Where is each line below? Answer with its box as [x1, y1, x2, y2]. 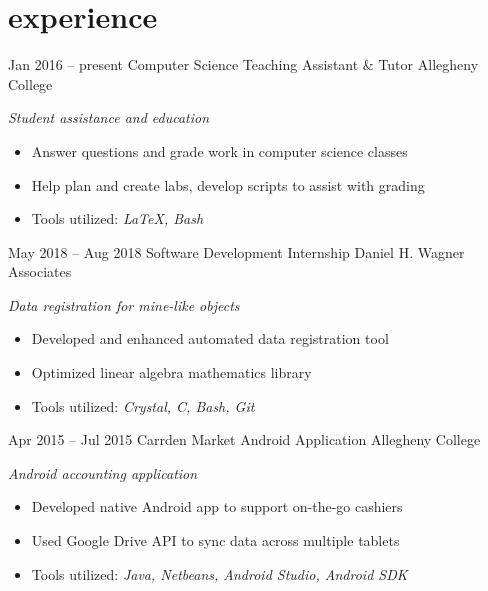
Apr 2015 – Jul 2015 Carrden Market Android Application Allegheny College [8, 429, 481, 450]
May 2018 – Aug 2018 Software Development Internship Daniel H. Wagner [8, 241, 465, 262]
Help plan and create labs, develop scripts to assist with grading [31, 174, 425, 195]
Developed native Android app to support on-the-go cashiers [31, 496, 403, 517]
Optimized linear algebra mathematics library [31, 362, 312, 383]
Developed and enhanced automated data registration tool [31, 328, 389, 349]
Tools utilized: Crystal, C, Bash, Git [31, 395, 255, 416]
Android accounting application [8, 462, 198, 483]
